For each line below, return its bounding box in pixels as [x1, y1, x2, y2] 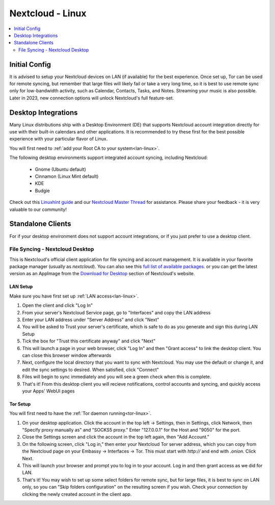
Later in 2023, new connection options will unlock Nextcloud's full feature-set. [9, 95, 174, 101]
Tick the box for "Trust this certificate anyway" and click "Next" [22, 338, 156, 344]
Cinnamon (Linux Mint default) [35, 173, 99, 179]
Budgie [35, 188, 50, 194]
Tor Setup [9, 401, 31, 407]
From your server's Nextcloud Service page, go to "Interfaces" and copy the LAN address [22, 309, 211, 315]
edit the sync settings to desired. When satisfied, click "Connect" [22, 366, 159, 373]
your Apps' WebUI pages [22, 388, 75, 394]
